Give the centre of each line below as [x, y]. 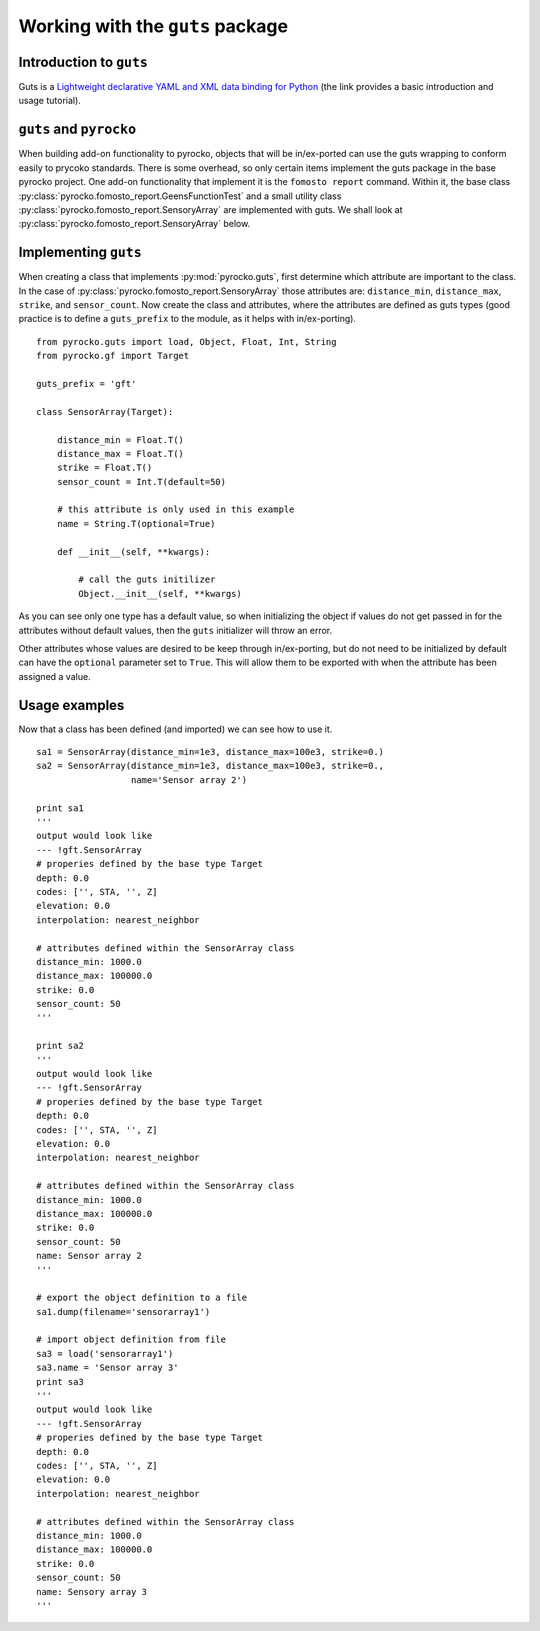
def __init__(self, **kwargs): [133, 551]
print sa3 [60, 1381]
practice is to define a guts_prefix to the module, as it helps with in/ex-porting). [187, 319]
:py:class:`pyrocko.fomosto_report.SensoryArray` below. [134, 224]
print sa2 [60, 1046]
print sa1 [60, 808]
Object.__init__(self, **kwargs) [160, 593]
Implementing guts [80, 252]
